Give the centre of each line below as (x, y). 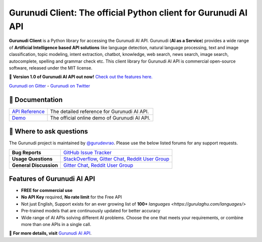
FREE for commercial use (47, 190)
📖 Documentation (36, 100)
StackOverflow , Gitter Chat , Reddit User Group (116, 159)
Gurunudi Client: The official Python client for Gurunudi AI (128, 13)
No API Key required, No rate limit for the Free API (72, 197)
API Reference (28, 111)
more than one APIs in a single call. (56, 224)
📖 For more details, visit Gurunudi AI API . (50, 233)
